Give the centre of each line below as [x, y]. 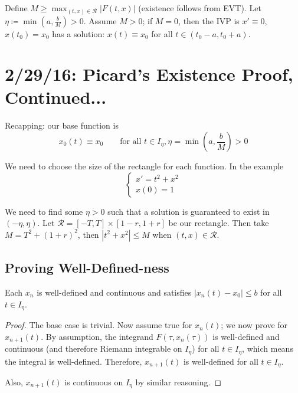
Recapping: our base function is [62, 125]
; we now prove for [254, 325]
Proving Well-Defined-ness [87, 268]
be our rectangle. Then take [219, 223]
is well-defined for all [221, 361]
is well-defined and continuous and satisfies [114, 292]
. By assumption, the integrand [97, 336]
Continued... [56, 97]
